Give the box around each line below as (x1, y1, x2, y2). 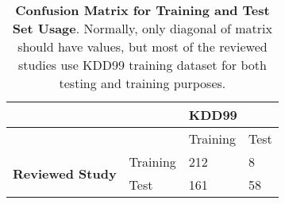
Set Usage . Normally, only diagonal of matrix (12, 19, 272, 37)
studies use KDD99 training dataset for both (17, 56, 267, 74)
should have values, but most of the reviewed (17, 37, 268, 56)
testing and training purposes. (59, 74, 226, 92)
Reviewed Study (13, 164, 117, 183)
